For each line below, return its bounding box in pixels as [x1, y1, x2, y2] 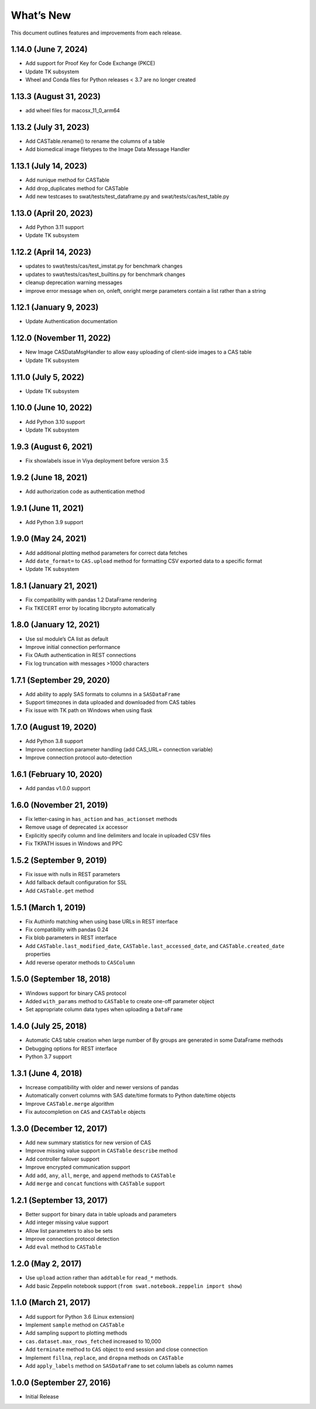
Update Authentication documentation [25, 318, 118, 325]
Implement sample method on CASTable [25, 1321, 125, 1328]
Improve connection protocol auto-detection [25, 754, 133, 761]
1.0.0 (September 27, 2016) [11, 1377, 111, 1387]
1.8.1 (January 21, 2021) [11, 581, 98, 591]
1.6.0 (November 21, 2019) [11, 800, 108, 810]
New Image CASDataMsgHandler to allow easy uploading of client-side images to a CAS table [25, 348, 252, 355]
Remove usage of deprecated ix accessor [25, 823, 128, 831]
